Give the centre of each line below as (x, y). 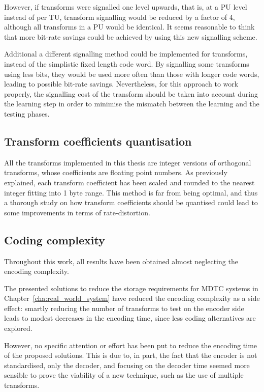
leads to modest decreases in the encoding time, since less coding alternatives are (130, 318)
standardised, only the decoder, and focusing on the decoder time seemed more (127, 365)
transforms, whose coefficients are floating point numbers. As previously (116, 172)
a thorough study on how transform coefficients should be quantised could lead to (131, 202)
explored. (18, 328)
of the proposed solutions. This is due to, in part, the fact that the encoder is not (131, 355)
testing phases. (27, 113)
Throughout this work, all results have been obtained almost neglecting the (121, 261)
